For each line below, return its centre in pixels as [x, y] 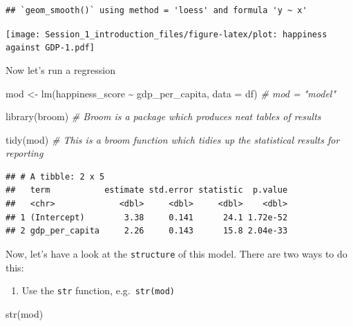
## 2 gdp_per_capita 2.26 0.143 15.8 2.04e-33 [147, 231]
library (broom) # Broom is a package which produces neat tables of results [163, 116]
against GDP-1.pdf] [50, 48]
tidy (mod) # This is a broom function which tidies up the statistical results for [173, 139]
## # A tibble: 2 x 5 [55, 176]
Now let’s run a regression [60, 69]
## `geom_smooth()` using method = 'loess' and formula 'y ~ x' [156, 10]
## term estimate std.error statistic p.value [147, 190]
